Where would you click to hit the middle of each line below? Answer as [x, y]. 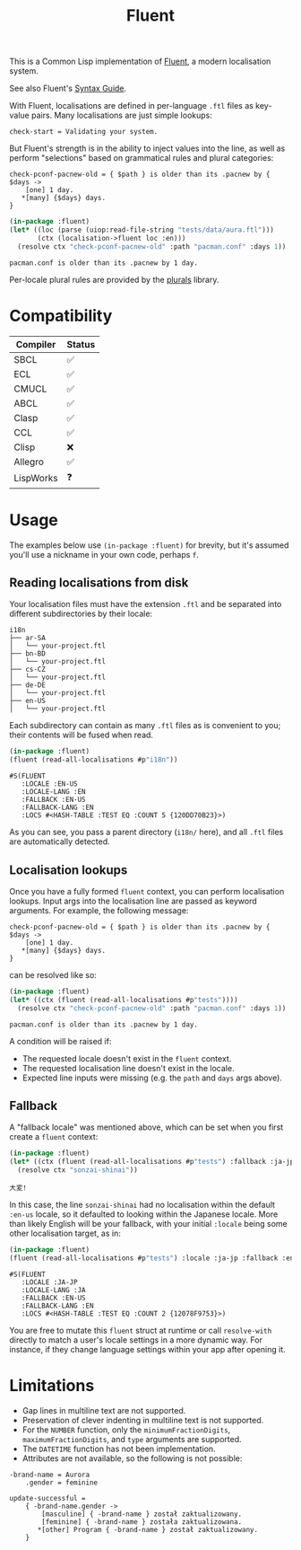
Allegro [29, 462]
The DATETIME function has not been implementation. [119, 1449]
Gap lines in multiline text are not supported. [104, 1410]
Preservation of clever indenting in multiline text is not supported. [143, 1420]
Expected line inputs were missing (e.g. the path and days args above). [152, 1078]
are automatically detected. [60, 841]
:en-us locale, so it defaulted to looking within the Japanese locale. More [144, 1214]
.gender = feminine [62, 1483]
